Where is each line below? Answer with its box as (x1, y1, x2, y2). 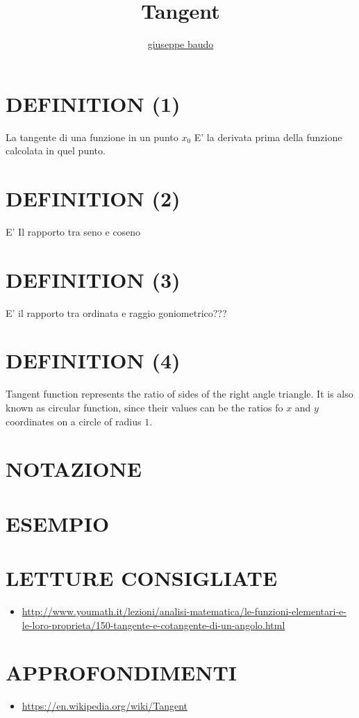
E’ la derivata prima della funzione (194, 129, 342, 144)
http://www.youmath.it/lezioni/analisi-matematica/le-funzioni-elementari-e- (22, 604, 347, 619)
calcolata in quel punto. (6, 143, 106, 158)
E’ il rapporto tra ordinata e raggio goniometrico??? (6, 305, 227, 320)
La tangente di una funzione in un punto (6, 129, 178, 144)
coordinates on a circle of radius (6, 414, 142, 428)
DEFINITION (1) (6, 89, 181, 117)
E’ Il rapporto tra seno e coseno (6, 224, 141, 238)
